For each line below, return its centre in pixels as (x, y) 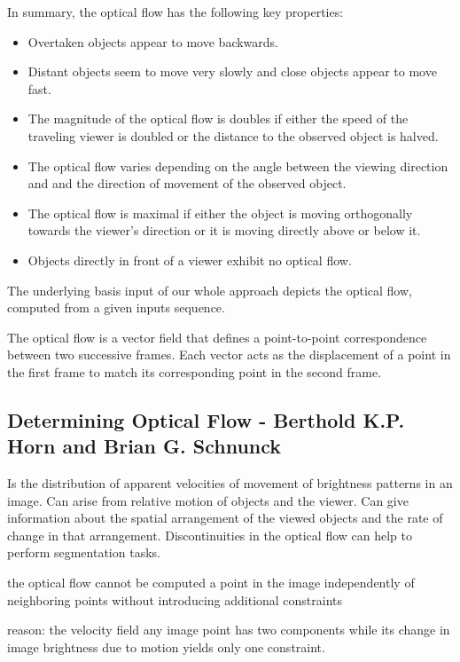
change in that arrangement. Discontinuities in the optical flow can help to (210, 535)
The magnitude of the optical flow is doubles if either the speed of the (218, 118)
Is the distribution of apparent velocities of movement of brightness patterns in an (230, 483)
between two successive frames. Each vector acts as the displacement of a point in (229, 355)
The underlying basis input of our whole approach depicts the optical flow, (210, 290)
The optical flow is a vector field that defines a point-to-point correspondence (217, 337)
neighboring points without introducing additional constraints (175, 599)
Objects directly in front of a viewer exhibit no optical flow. (190, 260)
